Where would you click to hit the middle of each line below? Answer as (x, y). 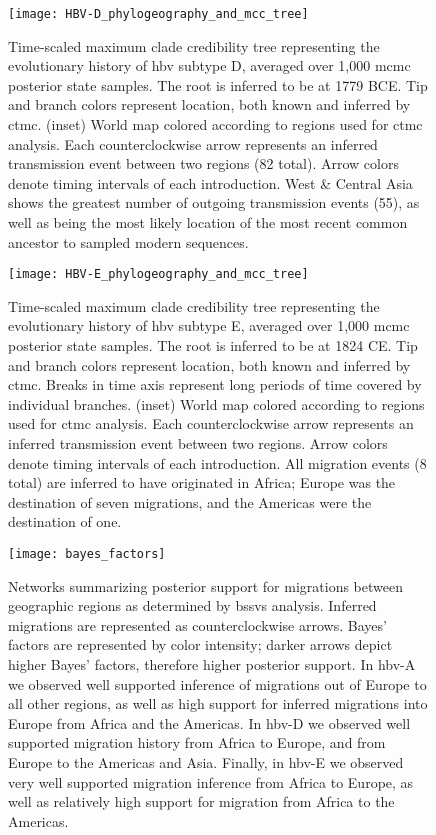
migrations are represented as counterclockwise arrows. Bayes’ (197, 624)
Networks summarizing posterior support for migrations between (205, 585)
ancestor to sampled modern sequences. (128, 241)
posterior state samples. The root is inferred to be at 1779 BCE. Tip (218, 84)
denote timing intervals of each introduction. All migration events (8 (217, 462)
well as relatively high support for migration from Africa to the (201, 801)
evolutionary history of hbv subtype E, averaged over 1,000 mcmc (209, 325)
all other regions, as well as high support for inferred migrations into (218, 703)
